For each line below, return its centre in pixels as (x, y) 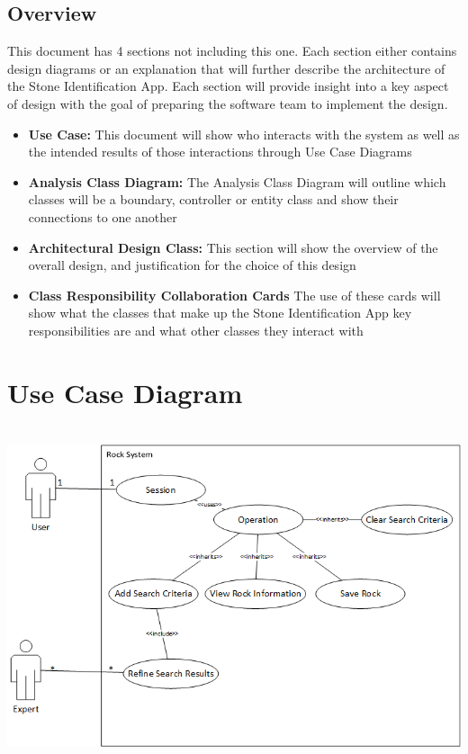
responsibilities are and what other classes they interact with (196, 330)
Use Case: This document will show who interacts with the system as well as (244, 134)
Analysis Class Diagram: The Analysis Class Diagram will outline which (237, 181)
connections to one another (103, 216)
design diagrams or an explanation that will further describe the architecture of (226, 68)
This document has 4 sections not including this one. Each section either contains (232, 51)
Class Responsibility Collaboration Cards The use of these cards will (234, 295)
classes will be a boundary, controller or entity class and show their (213, 199)
